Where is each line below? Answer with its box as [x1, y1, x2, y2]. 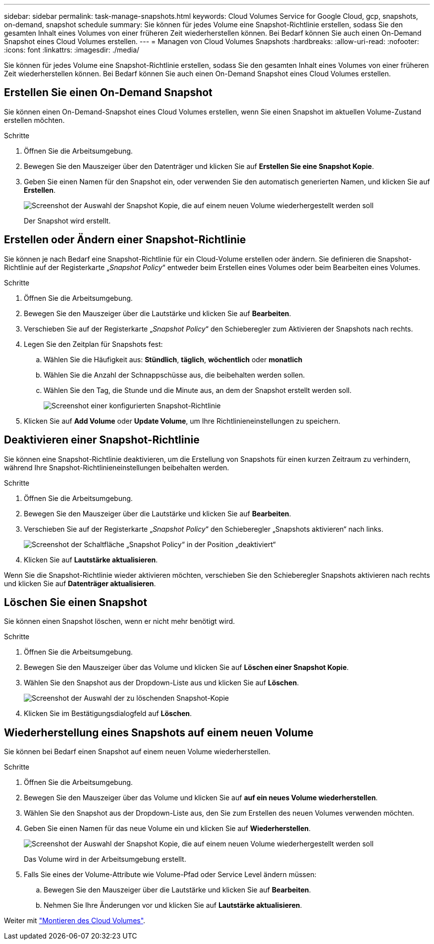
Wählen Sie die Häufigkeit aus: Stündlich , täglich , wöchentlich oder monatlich [44, 355, 303, 364]
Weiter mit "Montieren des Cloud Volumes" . [4, 916, 146, 925]
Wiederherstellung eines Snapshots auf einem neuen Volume [4, 726, 314, 739]
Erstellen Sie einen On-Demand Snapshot [4, 86, 213, 99]
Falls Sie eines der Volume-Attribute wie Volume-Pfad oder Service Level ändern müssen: [24, 870, 317, 879]
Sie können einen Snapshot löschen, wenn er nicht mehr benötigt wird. [4, 617, 235, 626]
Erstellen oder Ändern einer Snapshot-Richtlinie [4, 233, 246, 246]
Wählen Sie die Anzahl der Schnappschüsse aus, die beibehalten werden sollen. [44, 370, 305, 379]
